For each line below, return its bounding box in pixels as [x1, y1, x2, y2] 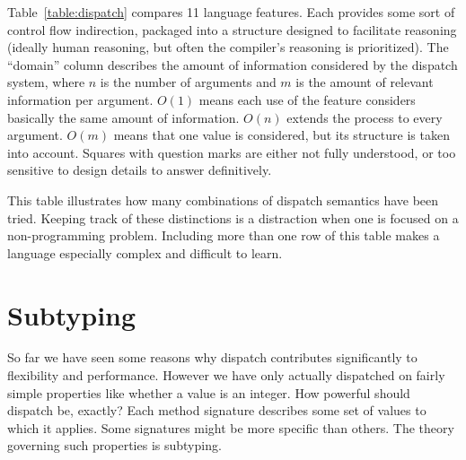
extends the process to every [286, 108, 443, 126]
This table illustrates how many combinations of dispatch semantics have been [7, 190, 439, 209]
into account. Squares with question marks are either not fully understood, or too [7, 143, 456, 161]
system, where [7, 73, 85, 91]
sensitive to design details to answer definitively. [7, 161, 272, 179]
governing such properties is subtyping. [7, 436, 222, 455]
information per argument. [7, 90, 154, 108]
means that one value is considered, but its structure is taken [113, 126, 450, 144]
